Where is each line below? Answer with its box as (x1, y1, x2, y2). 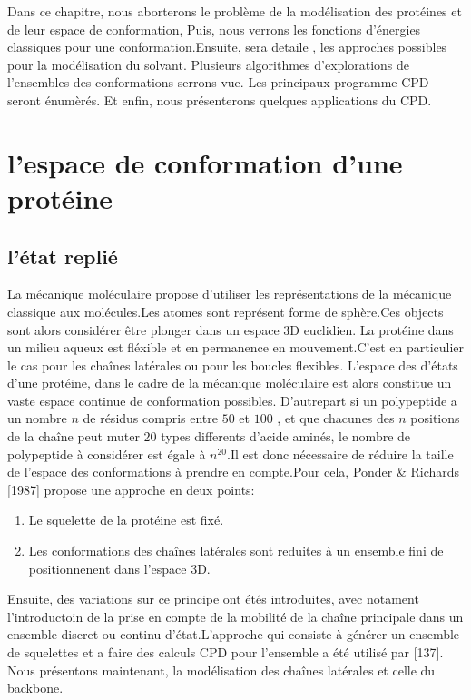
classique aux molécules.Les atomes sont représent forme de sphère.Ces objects (7, 301, 444, 320)
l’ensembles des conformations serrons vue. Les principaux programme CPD (7, 73, 429, 92)
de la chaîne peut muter (7, 427, 140, 446)
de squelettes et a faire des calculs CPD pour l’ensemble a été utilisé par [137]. (7, 643, 444, 662)
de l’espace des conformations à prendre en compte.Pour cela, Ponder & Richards (7, 462, 460, 481)
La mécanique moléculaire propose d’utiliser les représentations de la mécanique (7, 284, 452, 303)
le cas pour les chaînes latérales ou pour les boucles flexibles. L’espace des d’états (7, 355, 458, 374)
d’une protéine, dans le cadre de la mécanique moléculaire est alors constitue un (7, 373, 452, 392)
